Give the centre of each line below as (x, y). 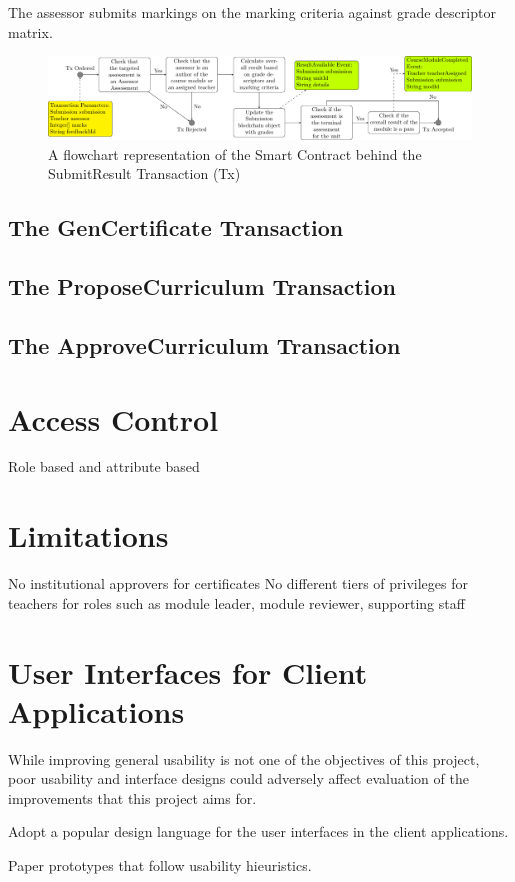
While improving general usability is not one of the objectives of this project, (244, 758)
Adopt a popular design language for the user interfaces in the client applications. (258, 831)
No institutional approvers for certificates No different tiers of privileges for (238, 583)
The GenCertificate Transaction (176, 227)
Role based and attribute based (104, 466)
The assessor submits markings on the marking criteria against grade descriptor (252, 12)
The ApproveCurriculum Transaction (204, 344)
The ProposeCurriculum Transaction (202, 286)
